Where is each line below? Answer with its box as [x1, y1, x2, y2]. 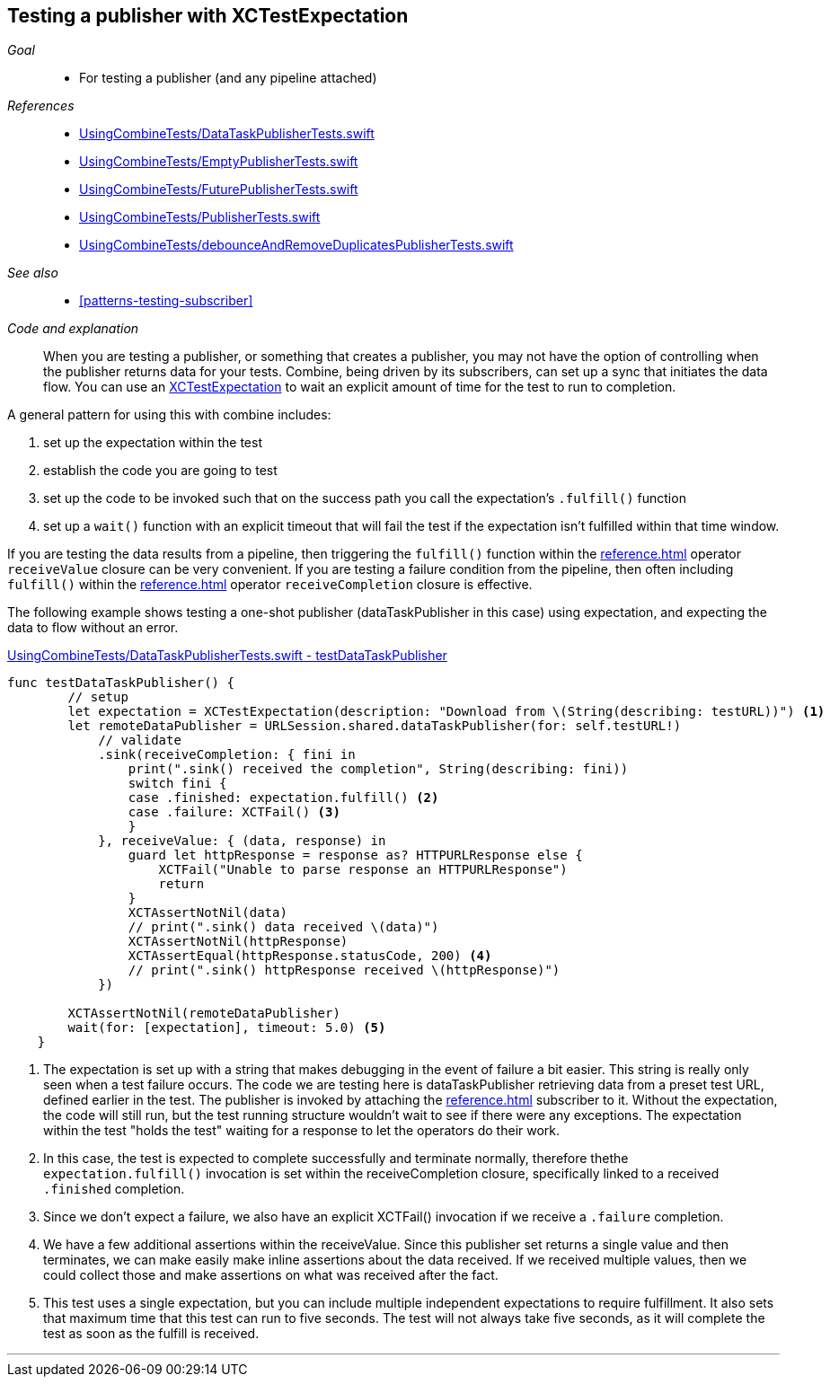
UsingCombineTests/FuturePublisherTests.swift [79, 181, 358, 198]
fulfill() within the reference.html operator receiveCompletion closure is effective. [7, 577, 533, 593]
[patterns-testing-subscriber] [79, 293, 253, 309]
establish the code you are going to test [43, 463, 278, 479]
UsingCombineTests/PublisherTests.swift [79, 209, 321, 225]
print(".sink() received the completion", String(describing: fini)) [128, 762, 629, 777]
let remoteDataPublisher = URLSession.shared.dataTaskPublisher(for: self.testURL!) [67, 718, 682, 734]
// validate [98, 733, 181, 748]
